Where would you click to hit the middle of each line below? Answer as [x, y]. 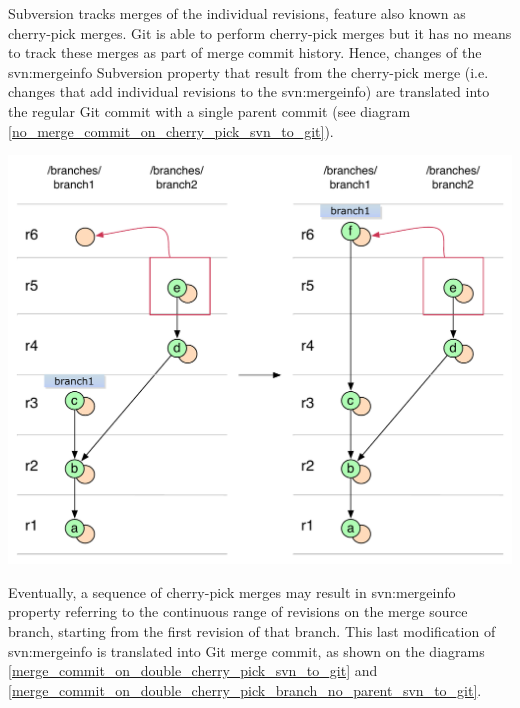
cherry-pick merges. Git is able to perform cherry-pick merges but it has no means [260, 32]
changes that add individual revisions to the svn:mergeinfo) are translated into [249, 91]
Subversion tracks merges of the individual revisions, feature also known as [237, 13]
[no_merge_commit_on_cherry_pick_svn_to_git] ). [171, 130]
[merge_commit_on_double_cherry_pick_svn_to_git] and [193, 670]
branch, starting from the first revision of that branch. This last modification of [252, 630]
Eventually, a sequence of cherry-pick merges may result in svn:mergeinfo [232, 591]
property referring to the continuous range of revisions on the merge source [238, 611]
